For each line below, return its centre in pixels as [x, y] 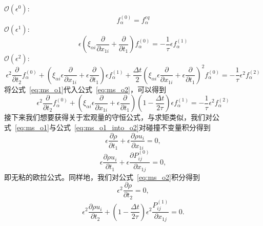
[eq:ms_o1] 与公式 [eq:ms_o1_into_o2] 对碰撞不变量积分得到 [113, 127]
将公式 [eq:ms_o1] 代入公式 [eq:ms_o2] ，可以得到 [85, 89]
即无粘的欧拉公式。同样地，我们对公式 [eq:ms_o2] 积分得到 [102, 177]
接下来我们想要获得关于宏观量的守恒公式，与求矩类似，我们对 [108, 117]
